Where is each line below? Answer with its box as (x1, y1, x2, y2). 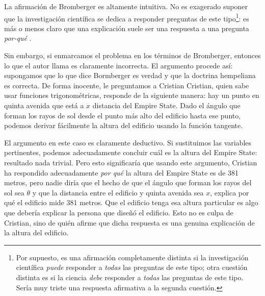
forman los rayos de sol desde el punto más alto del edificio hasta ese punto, (4, 110, 241, 120)
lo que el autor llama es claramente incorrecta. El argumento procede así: (4, 60, 233, 70)
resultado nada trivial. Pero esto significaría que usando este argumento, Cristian (4, 157, 257, 167)
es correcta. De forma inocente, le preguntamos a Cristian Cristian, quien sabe (4, 80, 249, 90)
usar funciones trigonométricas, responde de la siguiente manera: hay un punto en (4, 90, 259, 101)
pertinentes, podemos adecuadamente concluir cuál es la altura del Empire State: (4, 147, 257, 158)
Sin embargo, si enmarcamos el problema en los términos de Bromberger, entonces (4, 50, 261, 61)
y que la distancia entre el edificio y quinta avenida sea (32, 187, 204, 198)
